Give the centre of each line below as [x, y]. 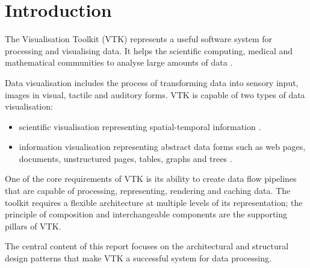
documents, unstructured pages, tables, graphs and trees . [126, 158]
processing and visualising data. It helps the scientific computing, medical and [149, 50]
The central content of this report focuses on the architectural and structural [147, 246]
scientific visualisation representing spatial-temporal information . [140, 126]
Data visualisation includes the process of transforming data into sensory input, [152, 82]
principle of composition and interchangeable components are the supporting [146, 214]
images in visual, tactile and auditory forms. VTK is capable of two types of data [155, 94]
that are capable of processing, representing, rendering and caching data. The [148, 191]
